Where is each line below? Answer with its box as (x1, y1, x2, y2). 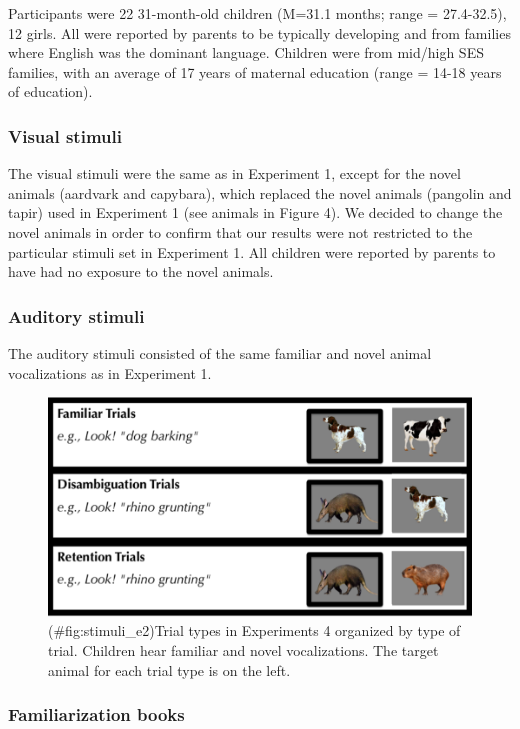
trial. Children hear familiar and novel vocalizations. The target (48, 639, 439, 660)
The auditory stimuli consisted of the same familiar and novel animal (8, 342, 432, 363)
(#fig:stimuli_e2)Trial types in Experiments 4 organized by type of (48, 620, 461, 641)
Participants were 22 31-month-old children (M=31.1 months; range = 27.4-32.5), (8, 3, 507, 23)
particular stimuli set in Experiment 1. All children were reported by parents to (8, 241, 496, 262)
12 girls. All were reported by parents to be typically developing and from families (8, 22, 511, 43)
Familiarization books (8, 702, 185, 727)
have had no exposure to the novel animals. (8, 261, 274, 282)
